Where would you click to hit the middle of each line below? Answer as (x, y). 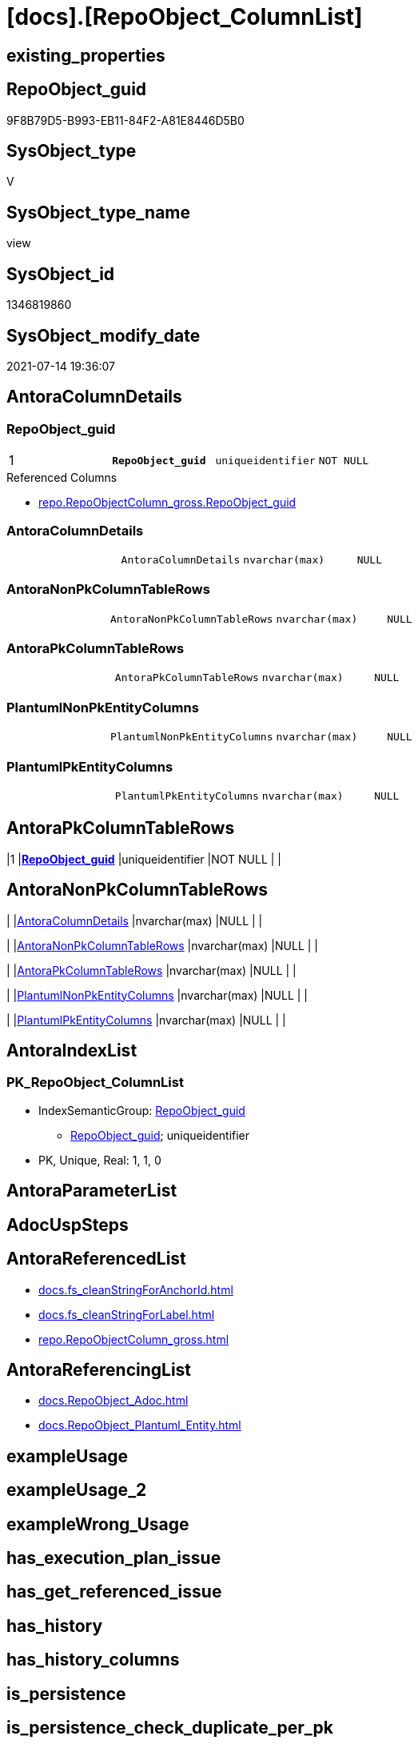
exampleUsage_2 (77, 1490)
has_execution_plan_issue (114, 1558)
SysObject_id (61, 274)
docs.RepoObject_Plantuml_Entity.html (140, 1425)
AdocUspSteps (68, 1225)
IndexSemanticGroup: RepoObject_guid (142, 1110)
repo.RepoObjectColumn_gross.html (134, 1339)
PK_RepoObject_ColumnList (95, 1082)
